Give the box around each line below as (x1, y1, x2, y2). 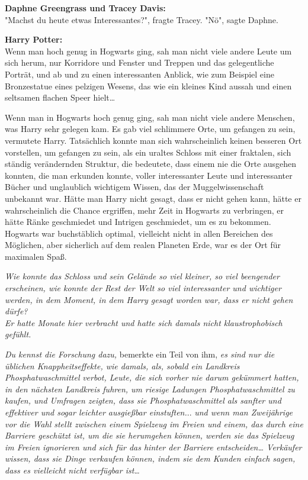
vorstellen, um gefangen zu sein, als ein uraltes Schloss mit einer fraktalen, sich (5, 146, 291, 158)
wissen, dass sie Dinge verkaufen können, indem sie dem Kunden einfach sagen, (5, 452, 296, 465)
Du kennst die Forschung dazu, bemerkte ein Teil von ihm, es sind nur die (5, 348, 275, 360)
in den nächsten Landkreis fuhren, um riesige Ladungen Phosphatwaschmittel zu (5, 382, 295, 395)
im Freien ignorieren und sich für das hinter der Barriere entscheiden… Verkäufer (5, 440, 302, 453)
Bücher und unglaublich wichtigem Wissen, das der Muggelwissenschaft (5, 181, 264, 193)
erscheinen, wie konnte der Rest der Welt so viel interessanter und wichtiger (5, 282, 281, 294)
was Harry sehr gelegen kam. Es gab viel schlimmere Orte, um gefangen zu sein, (5, 123, 296, 135)
